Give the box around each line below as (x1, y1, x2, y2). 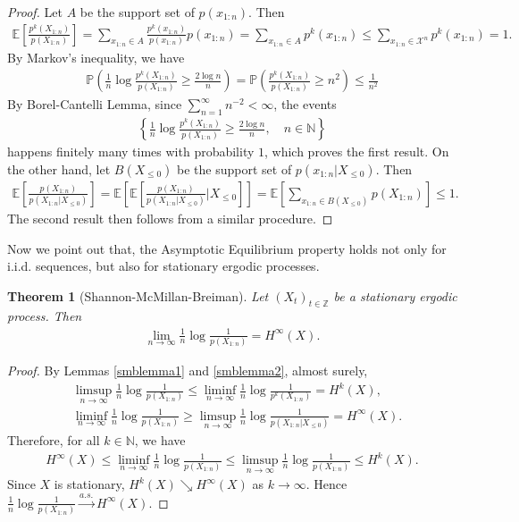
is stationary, (54, 475, 125, 493)
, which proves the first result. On (264, 142, 449, 161)
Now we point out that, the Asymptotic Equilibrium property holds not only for (7, 239, 447, 257)
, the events (273, 95, 337, 114)
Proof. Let (7, 3, 63, 21)
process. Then (7, 307, 82, 325)
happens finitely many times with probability (7, 142, 255, 161)
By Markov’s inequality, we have (7, 47, 185, 66)
